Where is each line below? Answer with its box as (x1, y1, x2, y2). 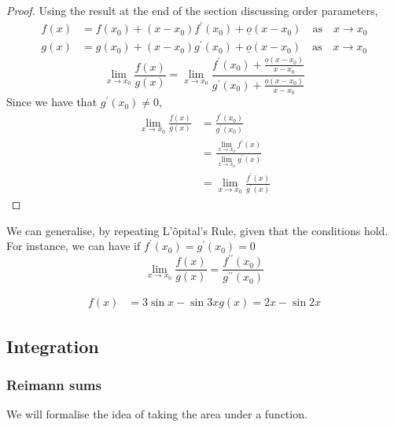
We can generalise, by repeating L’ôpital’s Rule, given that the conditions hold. (6, 222, 388, 238)
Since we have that (6, 94, 98, 110)
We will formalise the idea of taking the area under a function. (6, 406, 307, 422)
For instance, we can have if (6, 237, 141, 254)
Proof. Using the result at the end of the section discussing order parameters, (6, 2, 378, 18)
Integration (6, 333, 99, 358)
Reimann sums (6, 374, 101, 394)
